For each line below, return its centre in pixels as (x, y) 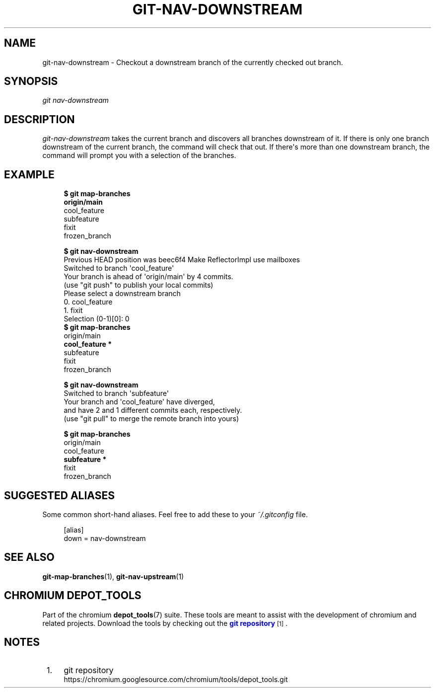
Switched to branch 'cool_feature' (119, 268)
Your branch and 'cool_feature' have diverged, (139, 402)
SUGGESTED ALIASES (59, 495)
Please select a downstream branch (122, 294)
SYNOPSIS (31, 81)
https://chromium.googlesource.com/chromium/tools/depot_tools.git (176, 679)
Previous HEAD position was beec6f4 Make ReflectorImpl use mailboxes (182, 260)
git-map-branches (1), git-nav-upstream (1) (113, 576)
